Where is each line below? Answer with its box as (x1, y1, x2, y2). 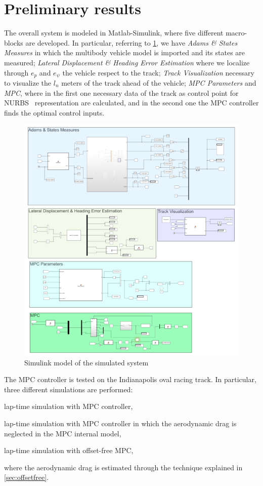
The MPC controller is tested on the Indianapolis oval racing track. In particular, (4, 374, 256, 385)
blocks (4, 37, 23, 48)
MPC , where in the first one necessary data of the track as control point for (4, 87, 239, 98)
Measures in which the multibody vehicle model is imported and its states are (4, 47, 245, 58)
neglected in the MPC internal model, (4, 428, 121, 438)
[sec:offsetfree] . (4, 472, 49, 482)
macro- (226, 27, 247, 38)
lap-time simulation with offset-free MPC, (4, 445, 134, 456)
